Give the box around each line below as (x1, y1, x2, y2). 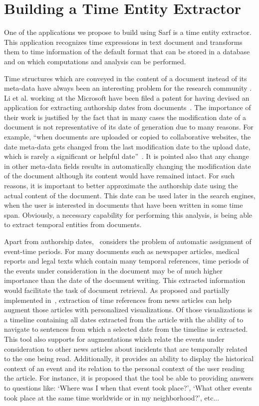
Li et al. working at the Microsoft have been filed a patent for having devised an (4, 92, 250, 103)
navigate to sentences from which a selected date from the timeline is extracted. (4, 324, 248, 334)
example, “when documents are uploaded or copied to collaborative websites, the (4, 132, 251, 142)
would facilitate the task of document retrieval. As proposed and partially (4, 284, 230, 295)
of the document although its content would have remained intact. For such (4, 170, 235, 181)
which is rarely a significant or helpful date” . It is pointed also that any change (4, 151, 249, 161)
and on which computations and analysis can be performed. (4, 56, 186, 66)
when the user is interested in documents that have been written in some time (4, 200, 243, 210)
